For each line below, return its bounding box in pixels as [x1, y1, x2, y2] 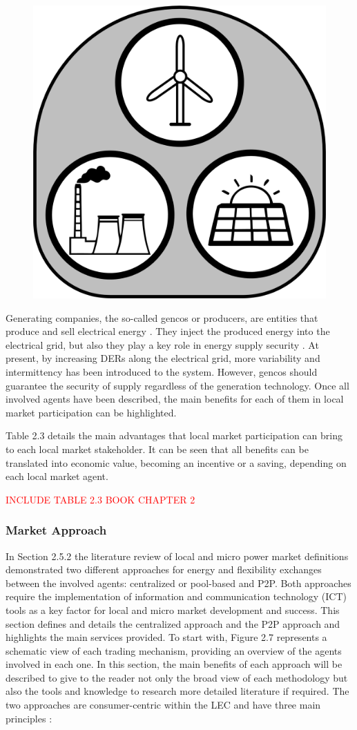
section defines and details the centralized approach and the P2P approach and [6, 616, 340, 631]
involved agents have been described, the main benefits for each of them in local [6, 392, 344, 406]
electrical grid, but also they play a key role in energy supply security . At [6, 337, 319, 352]
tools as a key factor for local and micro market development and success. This [6, 602, 340, 617]
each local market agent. [6, 469, 108, 483]
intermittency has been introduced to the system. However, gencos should [6, 364, 318, 378]
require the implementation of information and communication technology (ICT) [6, 589, 347, 604]
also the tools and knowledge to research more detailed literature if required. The [6, 684, 349, 698]
